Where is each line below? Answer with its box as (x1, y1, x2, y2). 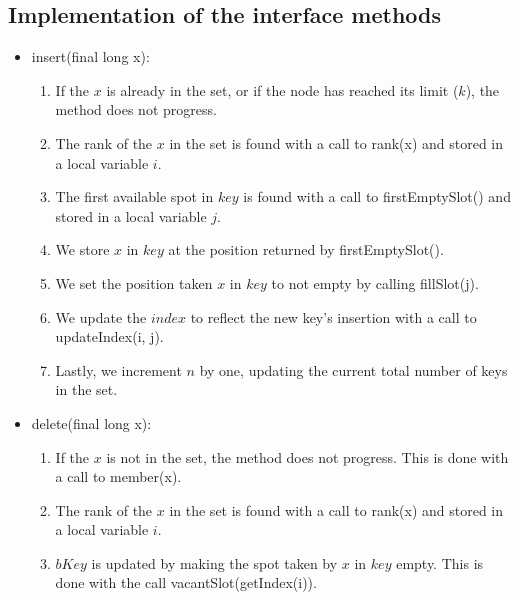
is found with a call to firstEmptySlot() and (243, 186, 511, 207)
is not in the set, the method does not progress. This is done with (106, 446, 509, 467)
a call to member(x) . (55, 466, 182, 487)
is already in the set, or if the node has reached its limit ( (106, 79, 459, 100)
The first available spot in (55, 186, 214, 207)
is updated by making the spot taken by (91, 552, 338, 573)
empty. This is (396, 552, 484, 573)
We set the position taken (55, 272, 213, 293)
